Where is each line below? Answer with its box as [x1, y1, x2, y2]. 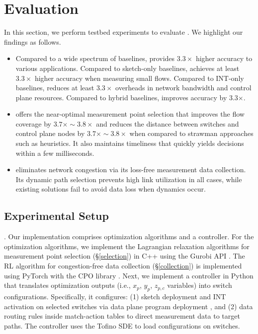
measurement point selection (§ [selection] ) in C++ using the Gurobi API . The [4, 251, 245, 261]
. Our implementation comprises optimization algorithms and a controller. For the [4, 231, 254, 242]
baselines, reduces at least [15, 82, 94, 93]
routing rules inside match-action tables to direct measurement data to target [4, 311, 240, 321]
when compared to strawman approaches [129, 128, 254, 138]
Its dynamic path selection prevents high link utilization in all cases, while [15, 174, 242, 184]
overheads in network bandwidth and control [115, 82, 252, 93]
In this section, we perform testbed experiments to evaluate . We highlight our [4, 27, 243, 37]
